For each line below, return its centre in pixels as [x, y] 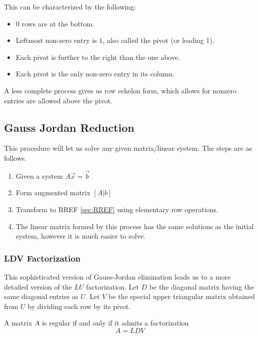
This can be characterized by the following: [70, 6]
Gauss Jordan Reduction [69, 127]
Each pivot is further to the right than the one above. [98, 57]
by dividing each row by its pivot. [79, 306]
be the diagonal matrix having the [202, 286]
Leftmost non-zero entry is [56, 40]
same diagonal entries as [41, 296]
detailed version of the [38, 286]
